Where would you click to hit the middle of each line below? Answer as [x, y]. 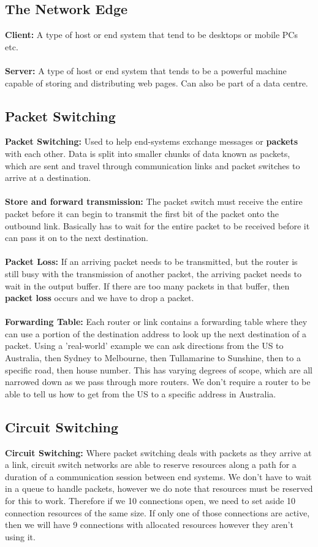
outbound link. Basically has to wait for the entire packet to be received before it [157, 225]
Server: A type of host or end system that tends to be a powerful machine [146, 70]
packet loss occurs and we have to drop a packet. [100, 298]
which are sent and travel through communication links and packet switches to [153, 165]
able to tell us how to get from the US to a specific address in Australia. [141, 393]
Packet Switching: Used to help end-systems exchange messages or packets [152, 141]
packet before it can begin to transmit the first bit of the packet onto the [142, 213]
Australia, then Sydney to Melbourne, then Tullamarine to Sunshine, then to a [153, 358]
